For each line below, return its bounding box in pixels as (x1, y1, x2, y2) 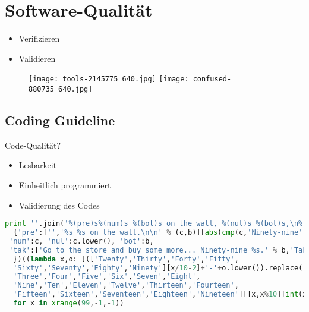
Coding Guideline (5, 111, 115, 130)
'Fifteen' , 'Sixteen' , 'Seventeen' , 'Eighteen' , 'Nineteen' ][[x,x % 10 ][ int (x (13, 290, 307, 299)
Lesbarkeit (18, 159, 57, 171)
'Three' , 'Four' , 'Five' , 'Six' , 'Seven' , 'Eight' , (13, 272, 201, 281)
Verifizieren (18, 32, 60, 45)
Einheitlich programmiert (18, 179, 111, 191)
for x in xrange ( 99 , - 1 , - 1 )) (13, 299, 124, 308)
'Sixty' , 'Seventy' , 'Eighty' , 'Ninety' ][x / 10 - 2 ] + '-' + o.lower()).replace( (13, 263, 303, 272)
